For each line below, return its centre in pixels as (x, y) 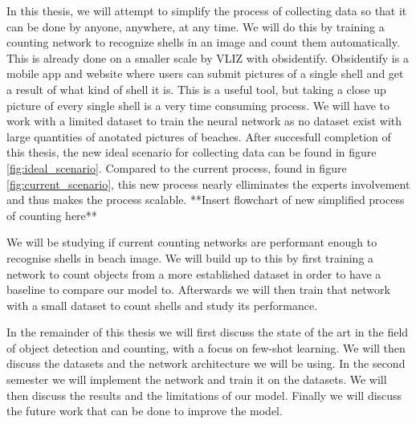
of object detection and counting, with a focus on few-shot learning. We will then (206, 347)
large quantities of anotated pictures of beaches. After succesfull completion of (199, 136)
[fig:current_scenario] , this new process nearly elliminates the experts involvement (208, 183)
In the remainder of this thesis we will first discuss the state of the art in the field (208, 332)
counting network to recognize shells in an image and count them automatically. (203, 42)
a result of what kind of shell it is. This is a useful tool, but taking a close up (196, 89)
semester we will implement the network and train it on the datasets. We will (197, 379)
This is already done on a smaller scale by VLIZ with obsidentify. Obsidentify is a (208, 57)
